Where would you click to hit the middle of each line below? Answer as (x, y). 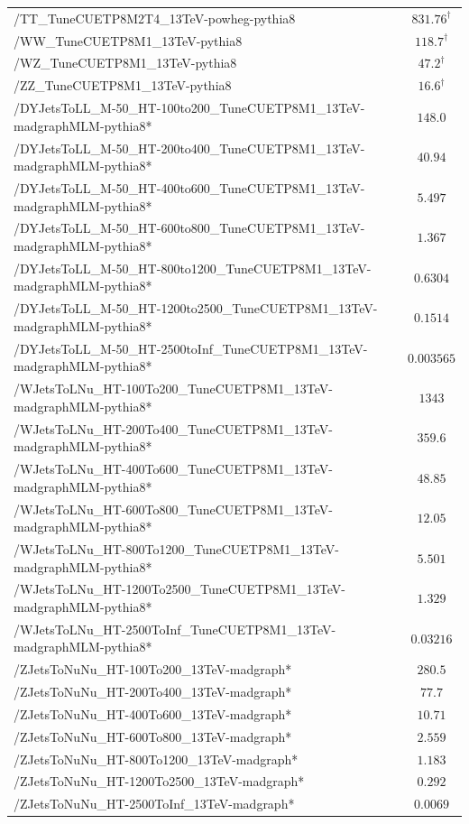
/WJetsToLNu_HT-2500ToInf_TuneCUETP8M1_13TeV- (175, 629)
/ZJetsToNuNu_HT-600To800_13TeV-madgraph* (153, 736)
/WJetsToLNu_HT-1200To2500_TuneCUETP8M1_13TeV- (179, 589)
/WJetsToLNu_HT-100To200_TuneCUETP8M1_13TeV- (173, 389)
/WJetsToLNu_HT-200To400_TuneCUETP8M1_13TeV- (173, 428)
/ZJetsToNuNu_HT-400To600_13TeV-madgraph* (153, 713)
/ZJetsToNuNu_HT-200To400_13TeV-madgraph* (153, 692)
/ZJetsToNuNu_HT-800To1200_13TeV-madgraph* (156, 759)
